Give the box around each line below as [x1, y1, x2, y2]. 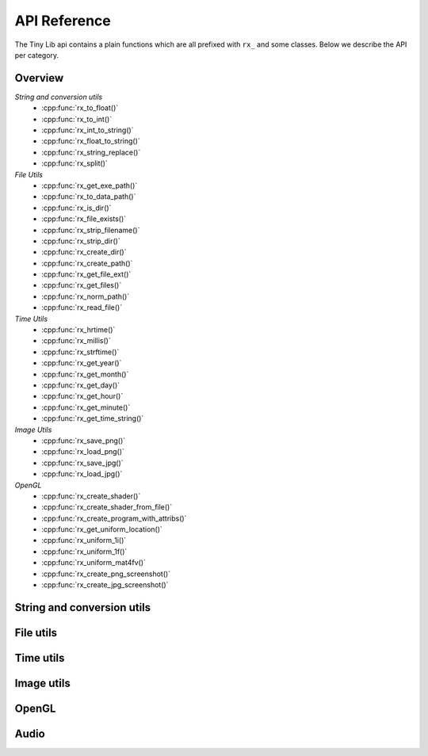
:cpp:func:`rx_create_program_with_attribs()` [41, 514, 187, 523]
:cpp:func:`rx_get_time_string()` [41, 414, 144, 423]
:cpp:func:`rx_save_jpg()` [41, 458, 124, 468]
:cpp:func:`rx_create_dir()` [41, 247, 127, 257]
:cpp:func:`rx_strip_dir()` [41, 236, 120, 246]
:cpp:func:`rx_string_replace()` [41, 147, 141, 157]
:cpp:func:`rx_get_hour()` [41, 391, 124, 401]
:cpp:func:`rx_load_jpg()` [41, 469, 123, 479]
